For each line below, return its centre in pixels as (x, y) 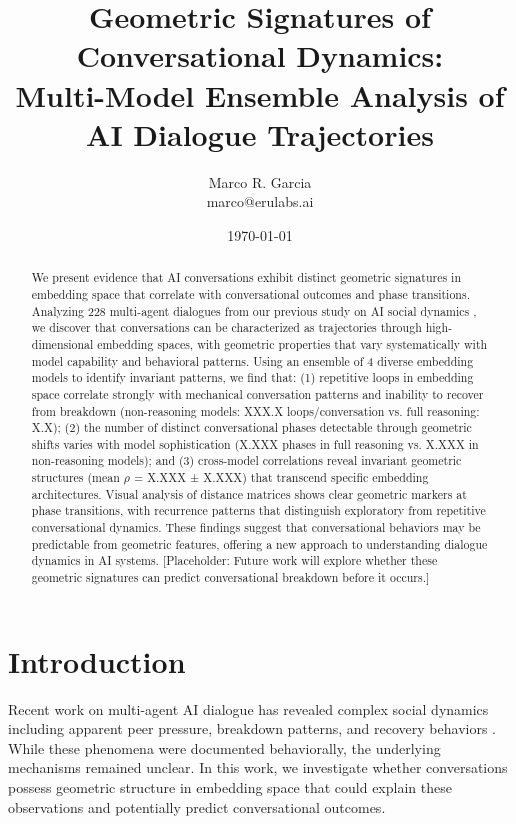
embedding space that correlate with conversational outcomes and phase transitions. (250, 293)
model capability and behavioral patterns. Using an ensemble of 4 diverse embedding (252, 360)
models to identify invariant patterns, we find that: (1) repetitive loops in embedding (252, 377)
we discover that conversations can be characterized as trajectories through (226, 327)
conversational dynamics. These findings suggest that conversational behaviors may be (256, 527)
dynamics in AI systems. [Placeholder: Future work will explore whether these (234, 560)
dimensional (62, 343)
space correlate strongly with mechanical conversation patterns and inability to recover (257, 393)
